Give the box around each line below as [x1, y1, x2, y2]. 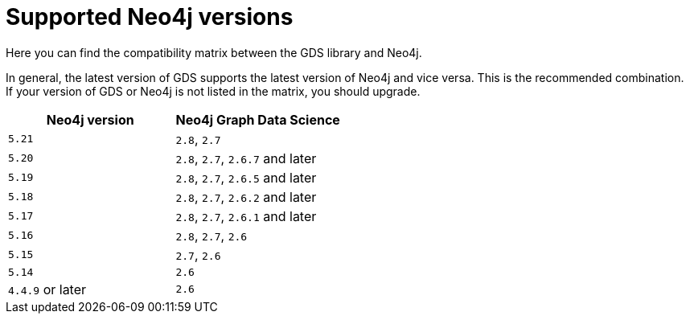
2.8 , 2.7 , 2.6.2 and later [175, 188, 317, 205]
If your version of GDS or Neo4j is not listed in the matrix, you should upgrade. [6, 84, 421, 98]
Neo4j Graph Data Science [175, 111, 340, 128]
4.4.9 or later [8, 281, 87, 297]
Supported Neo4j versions [6, 3, 294, 31]
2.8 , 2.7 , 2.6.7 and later [175, 150, 317, 166]
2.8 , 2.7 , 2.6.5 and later [175, 169, 317, 186]
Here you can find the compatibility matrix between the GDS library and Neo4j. [6, 45, 422, 59]
